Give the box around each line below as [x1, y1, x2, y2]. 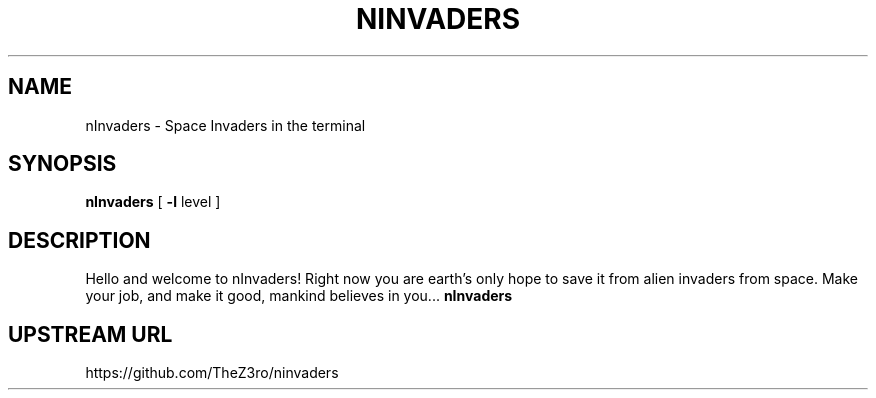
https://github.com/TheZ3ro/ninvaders [85, 364, 339, 382]
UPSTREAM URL [8, 321, 173, 347]
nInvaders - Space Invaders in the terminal [85, 116, 366, 134]
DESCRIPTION [8, 227, 151, 253]
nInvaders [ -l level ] [85, 193, 221, 211]
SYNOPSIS [8, 151, 117, 177]
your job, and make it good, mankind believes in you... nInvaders [85, 287, 513, 305]
